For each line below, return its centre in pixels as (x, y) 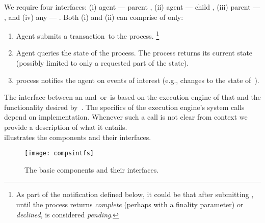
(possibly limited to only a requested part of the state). (102, 63)
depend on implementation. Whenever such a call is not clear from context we (126, 117)
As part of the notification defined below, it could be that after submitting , (135, 194)
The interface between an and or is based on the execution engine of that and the (132, 97)
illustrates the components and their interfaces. (78, 137)
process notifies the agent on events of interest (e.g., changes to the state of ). (138, 80)
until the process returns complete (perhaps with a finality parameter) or (130, 204)
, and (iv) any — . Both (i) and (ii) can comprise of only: (94, 17)
